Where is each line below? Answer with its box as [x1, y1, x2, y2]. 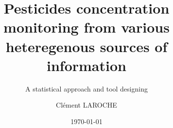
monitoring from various [3, 17, 170, 37]
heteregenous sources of [5, 36, 168, 56]
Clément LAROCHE [56, 100, 117, 110]
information [47, 55, 126, 75]
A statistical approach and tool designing [25, 83, 148, 93]
